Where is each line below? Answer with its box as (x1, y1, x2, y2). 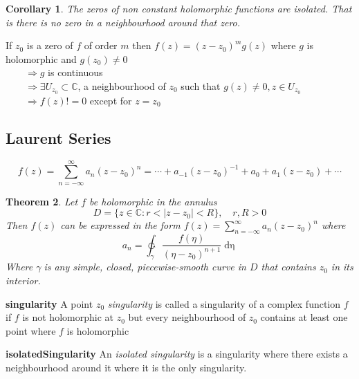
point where (6, 323, 56, 338)
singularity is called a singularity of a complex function (107, 296, 341, 311)
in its (331, 259, 353, 274)
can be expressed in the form (60, 218, 181, 232)
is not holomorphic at (22, 310, 113, 324)
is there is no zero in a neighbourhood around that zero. (6, 15, 241, 29)
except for (89, 93, 132, 107)
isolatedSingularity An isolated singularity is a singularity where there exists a (6, 346, 348, 361)
